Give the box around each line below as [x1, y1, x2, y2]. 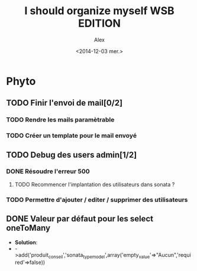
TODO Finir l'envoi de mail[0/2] [6, 98, 123, 108]
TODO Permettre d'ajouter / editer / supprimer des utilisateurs [6, 195, 188, 204]
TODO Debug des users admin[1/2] [6, 149, 137, 160]
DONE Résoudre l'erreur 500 [6, 167, 90, 175]
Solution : [14, 239, 38, 246]
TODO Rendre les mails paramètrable [6, 116, 115, 124]
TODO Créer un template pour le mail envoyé [6, 132, 137, 140]
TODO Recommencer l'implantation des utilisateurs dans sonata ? [14, 181, 175, 188]
